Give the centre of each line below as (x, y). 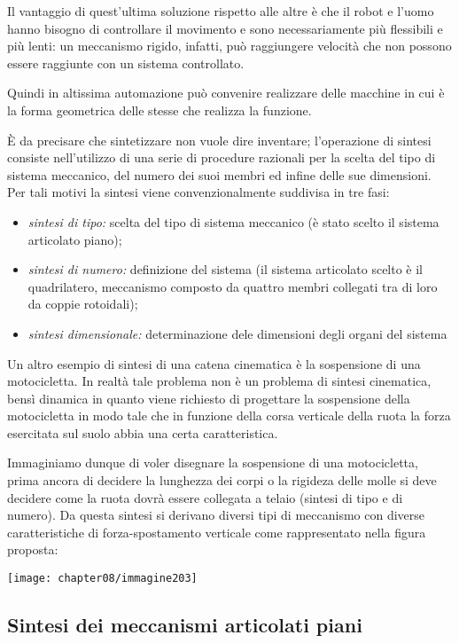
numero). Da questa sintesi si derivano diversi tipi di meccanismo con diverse (216, 515)
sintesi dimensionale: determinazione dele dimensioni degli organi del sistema (237, 333)
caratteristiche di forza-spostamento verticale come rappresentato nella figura (217, 532)
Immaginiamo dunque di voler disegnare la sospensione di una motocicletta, (213, 463)
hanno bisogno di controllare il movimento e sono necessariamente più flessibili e (225, 28)
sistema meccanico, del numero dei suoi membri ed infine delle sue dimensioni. (219, 174)
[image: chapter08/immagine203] (102, 579)
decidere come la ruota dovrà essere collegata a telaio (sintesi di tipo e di (205, 497)
